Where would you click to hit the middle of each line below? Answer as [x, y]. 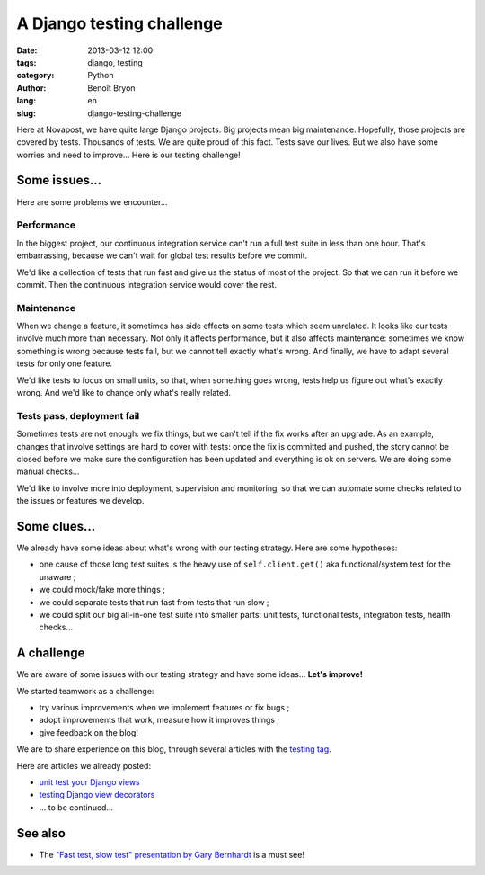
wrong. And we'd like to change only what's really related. [124, 392]
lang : [26, 101]
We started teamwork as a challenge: [85, 691]
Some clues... [56, 526]
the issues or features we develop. [80, 501]
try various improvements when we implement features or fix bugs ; [164, 708]
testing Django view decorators [97, 795]
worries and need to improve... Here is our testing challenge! [129, 155]
